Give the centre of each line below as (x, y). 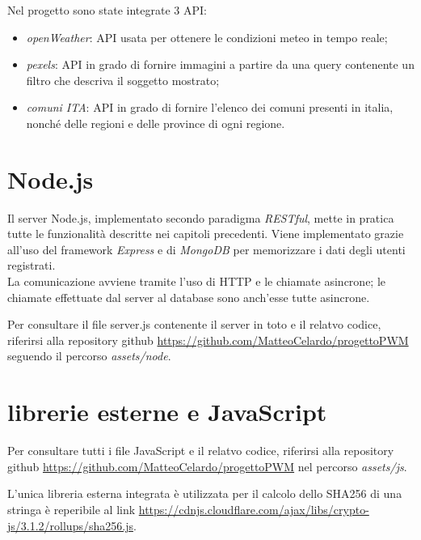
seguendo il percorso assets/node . (89, 356)
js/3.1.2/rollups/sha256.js (70, 525)
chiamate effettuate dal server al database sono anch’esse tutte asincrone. (189, 297)
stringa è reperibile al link (72, 509)
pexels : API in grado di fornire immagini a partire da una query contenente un (220, 64)
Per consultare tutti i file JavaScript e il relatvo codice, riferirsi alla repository (201, 451)
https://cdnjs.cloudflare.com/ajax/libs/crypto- (254, 509)
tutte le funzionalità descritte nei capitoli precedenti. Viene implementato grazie (206, 234)
